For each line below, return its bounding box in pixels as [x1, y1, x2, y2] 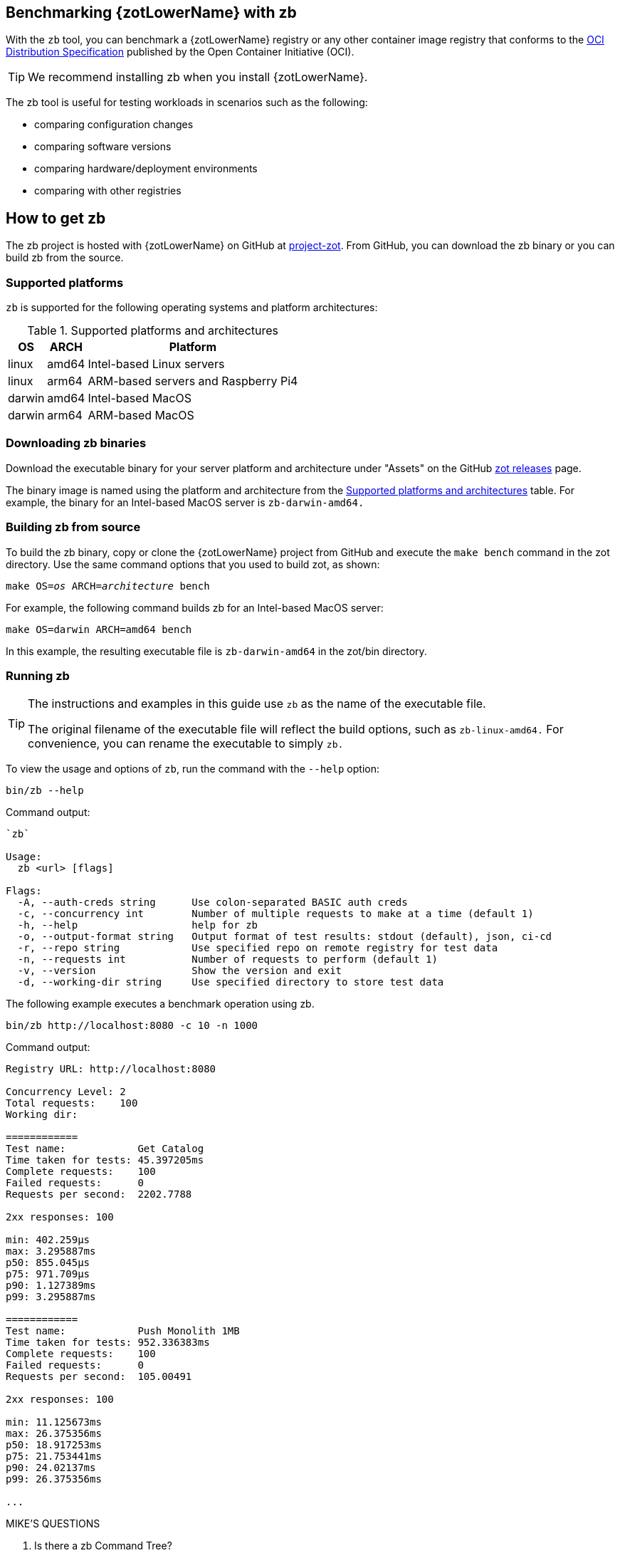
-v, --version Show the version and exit [17, 965, 342, 977]
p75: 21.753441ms [6, 1450, 102, 1463]
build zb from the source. [6, 251, 124, 264]
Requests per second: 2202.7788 [6, 1188, 192, 1201]
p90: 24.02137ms [6, 1462, 96, 1474]
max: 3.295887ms [6, 1245, 96, 1257]
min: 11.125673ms [6, 1416, 102, 1428]
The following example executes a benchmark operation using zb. [6, 998, 315, 1010]
